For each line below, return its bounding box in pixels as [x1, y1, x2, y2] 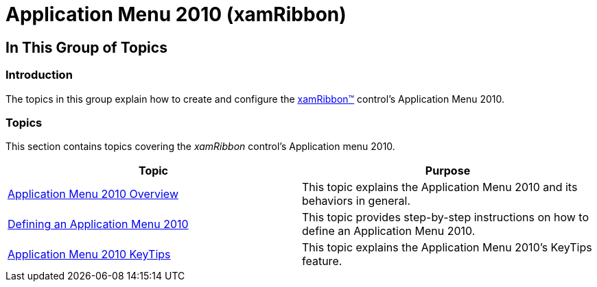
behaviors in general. [302, 194, 411, 208]
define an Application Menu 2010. [302, 224, 476, 238]
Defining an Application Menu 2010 [8, 217, 189, 232]
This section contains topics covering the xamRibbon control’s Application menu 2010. [5, 140, 395, 153]
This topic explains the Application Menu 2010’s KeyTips [302, 240, 592, 255]
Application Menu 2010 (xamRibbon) [5, 3, 347, 26]
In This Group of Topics [5, 38, 167, 56]
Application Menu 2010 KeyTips [8, 247, 171, 262]
